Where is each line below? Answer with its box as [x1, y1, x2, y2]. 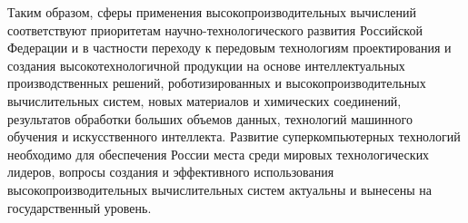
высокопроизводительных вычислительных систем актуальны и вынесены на [7, 179, 433, 199]
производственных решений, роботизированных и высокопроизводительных [7, 73, 426, 92]
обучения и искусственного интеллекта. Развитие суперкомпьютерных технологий [7, 127, 461, 146]
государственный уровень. [7, 198, 152, 217]
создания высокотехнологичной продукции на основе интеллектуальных [7, 55, 405, 74]
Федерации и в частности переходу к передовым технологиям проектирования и [7, 38, 452, 57]
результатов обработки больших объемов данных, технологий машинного [7, 109, 413, 128]
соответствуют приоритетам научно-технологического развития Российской [7, 20, 423, 39]
